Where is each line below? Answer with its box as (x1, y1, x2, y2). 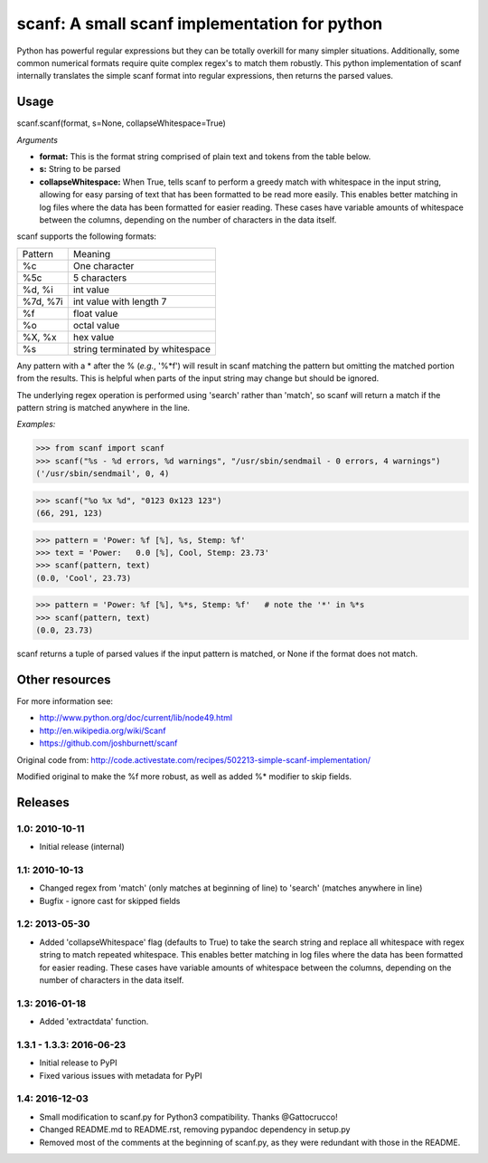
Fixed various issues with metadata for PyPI (39, 1070, 202, 1081)
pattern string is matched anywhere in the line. (16, 402, 190, 413)
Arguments (16, 134, 59, 145)
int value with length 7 (72, 295, 167, 308)
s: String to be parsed (39, 164, 121, 175)
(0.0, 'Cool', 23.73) (35, 573, 132, 583)
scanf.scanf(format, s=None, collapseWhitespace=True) (16, 118, 226, 129)
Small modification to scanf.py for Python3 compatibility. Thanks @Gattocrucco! (39, 1111, 338, 1122)
